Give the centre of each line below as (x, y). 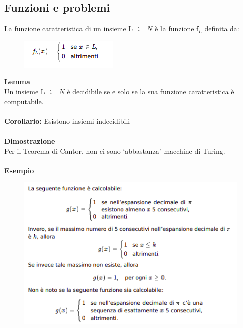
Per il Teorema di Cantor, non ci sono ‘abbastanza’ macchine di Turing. (115, 150)
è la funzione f (177, 28)
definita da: (222, 28)
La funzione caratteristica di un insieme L (69, 28)
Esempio (19, 170)
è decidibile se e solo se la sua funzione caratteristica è (151, 91)
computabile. (24, 101)
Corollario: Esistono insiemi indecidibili (67, 121)
